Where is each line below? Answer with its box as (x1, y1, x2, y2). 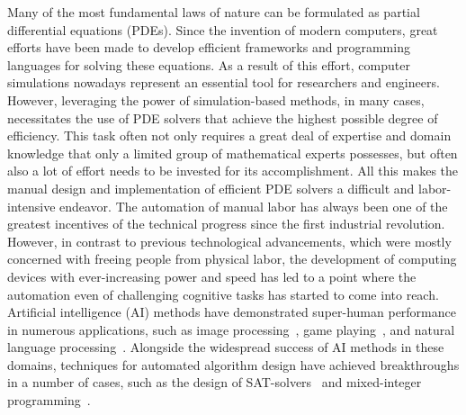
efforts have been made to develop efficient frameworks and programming (7, 38, 410, 57)
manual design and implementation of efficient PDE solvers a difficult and (7, 178, 415, 197)
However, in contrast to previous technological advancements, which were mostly (7, 231, 452, 250)
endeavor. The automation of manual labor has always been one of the (59, 196, 448, 215)
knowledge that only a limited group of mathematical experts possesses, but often (7, 143, 458, 162)
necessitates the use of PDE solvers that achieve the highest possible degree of (7, 108, 438, 127)
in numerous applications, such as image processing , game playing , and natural (7, 320, 455, 338)
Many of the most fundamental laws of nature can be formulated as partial (7, 3, 420, 21)
